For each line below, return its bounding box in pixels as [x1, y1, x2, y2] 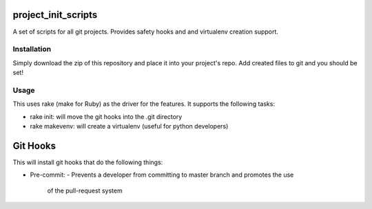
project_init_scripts [12, 9, 98, 21]
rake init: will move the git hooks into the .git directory [30, 112, 183, 120]
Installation [12, 45, 52, 54]
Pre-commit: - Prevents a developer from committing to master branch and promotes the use [30, 170, 294, 179]
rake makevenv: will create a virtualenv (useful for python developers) [30, 122, 229, 130]
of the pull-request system [47, 186, 123, 195]
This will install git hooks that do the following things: [12, 158, 163, 166]
